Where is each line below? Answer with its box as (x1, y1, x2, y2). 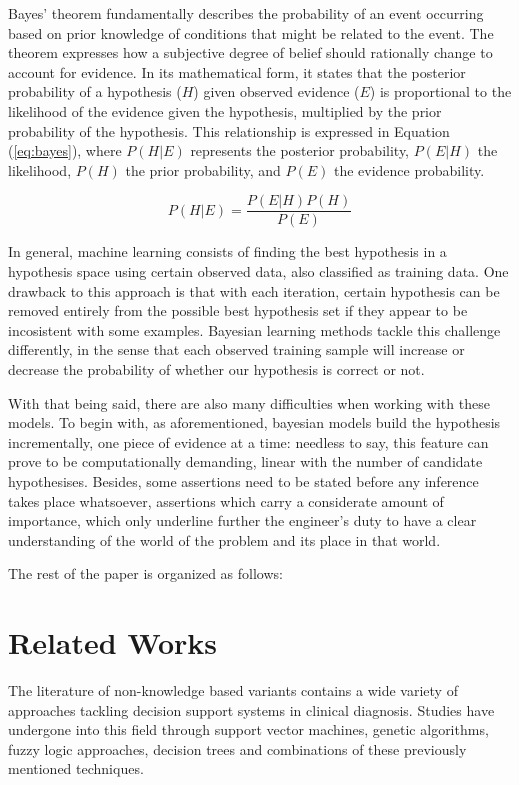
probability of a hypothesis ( (8, 81, 182, 102)
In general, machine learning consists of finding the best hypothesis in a (8, 241, 447, 262)
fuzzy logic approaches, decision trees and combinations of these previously (8, 738, 467, 759)
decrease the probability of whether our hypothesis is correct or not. (8, 358, 425, 379)
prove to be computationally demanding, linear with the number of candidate (8, 451, 483, 472)
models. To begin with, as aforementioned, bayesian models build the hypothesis (8, 412, 501, 433)
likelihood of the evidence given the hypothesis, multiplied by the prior (8, 100, 442, 121)
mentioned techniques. (8, 758, 144, 779)
